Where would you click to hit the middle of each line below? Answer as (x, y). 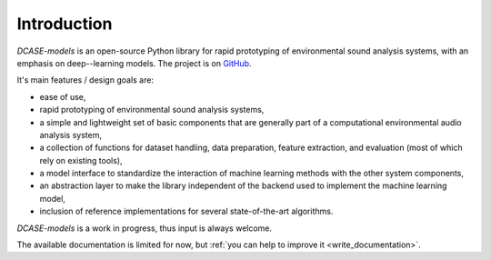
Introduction (65, 24)
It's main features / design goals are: (85, 80)
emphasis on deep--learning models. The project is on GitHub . (134, 63)
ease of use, (63, 96)
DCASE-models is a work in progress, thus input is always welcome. (145, 228)
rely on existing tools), (81, 160)
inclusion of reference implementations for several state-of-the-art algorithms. (186, 211)
